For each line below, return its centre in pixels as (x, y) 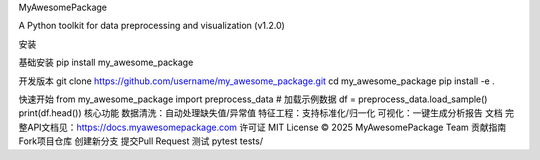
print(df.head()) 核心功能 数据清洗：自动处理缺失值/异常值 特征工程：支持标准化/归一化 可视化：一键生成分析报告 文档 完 (266, 113)
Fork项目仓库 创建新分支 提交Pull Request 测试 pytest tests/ (141, 141)
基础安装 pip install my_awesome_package (106, 62)
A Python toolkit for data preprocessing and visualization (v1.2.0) (151, 26)
